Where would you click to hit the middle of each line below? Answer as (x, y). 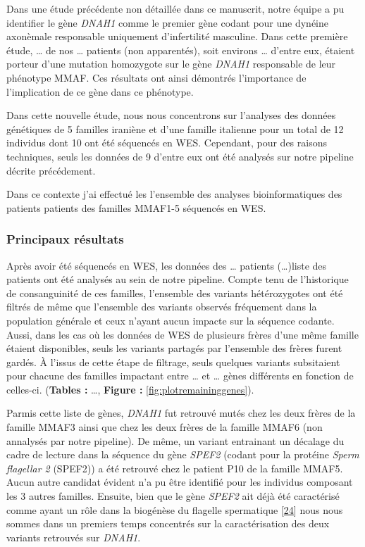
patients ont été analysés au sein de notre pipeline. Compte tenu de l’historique (178, 279)
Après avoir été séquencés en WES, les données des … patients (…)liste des (167, 265)
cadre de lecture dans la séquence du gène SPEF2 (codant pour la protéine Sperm (183, 454)
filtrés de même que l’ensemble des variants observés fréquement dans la (162, 307)
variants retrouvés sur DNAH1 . (74, 537)
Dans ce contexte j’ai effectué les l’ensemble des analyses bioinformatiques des (174, 194)
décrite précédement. (51, 170)
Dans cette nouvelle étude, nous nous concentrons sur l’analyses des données (171, 115)
